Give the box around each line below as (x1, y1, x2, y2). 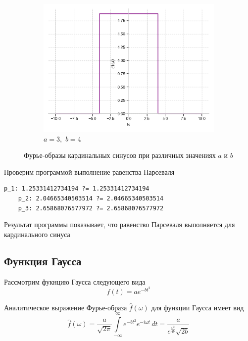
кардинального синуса (4, 229, 70, 239)
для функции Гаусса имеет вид (151, 302, 244, 312)
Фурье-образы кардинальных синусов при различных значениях (24, 150, 216, 160)
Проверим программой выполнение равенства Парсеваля (4, 166, 175, 177)
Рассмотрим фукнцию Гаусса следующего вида (4, 276, 146, 287)
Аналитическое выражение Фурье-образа (4, 302, 127, 312)
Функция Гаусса (4, 253, 82, 268)
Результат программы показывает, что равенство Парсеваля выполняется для (4, 219, 235, 230)
